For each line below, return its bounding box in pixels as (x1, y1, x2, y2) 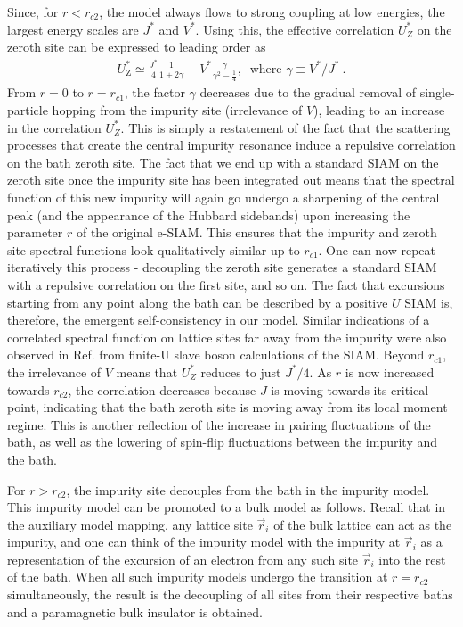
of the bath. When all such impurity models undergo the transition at (7, 567, 388, 586)
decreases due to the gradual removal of (199, 83, 417, 102)
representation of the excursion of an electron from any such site (7, 549, 359, 568)
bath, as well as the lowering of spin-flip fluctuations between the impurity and (7, 433, 438, 451)
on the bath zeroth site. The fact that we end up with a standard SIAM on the (7, 153, 439, 171)
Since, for (7, 3, 59, 21)
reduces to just (200, 362, 281, 381)
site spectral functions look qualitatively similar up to (7, 240, 300, 259)
